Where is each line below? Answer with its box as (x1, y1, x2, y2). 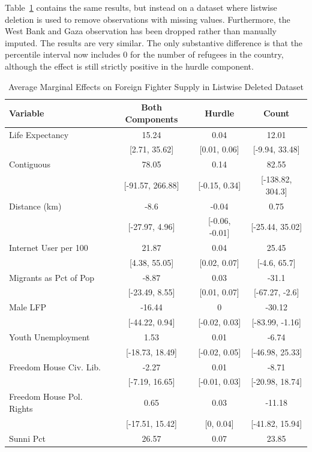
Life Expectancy (9, 128, 69, 140)
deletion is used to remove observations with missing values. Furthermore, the (5, 13, 290, 25)
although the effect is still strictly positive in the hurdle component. (5, 59, 254, 72)
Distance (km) (9, 199, 62, 212)
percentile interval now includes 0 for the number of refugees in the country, (5, 48, 284, 61)
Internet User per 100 (9, 241, 88, 253)
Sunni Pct (9, 432, 46, 444)
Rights (9, 402, 33, 414)
